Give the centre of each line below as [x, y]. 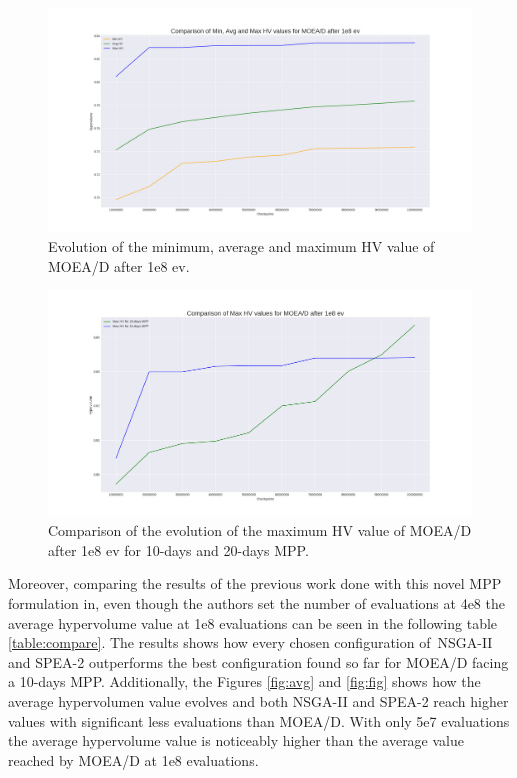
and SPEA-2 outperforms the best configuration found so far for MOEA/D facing [258, 661]
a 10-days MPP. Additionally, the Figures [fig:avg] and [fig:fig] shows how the [244, 681]
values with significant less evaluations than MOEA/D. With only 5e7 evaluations [259, 720]
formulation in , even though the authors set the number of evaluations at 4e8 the [256, 603]
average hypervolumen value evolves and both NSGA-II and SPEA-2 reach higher [258, 701]
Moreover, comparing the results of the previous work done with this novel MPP [255, 583]
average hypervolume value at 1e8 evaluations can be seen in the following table [253, 622]
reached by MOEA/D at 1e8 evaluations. [133, 759]
